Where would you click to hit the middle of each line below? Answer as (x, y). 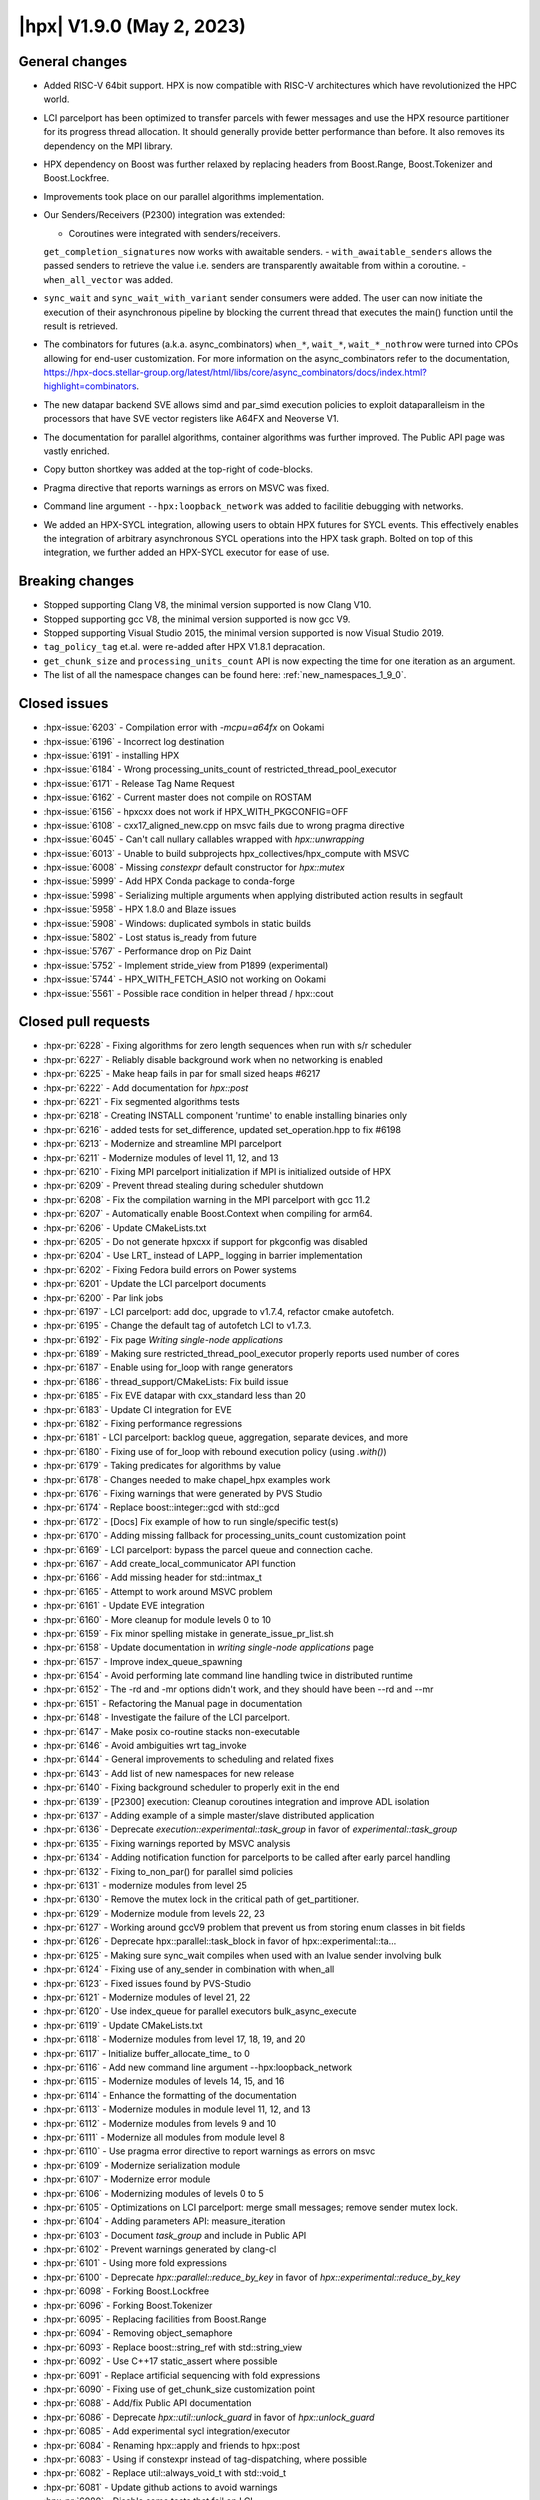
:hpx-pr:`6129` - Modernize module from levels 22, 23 (154, 1913)
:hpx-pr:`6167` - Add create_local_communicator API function (170, 1563)
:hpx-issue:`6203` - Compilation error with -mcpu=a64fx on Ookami (184, 727)
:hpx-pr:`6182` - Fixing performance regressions (143, 1424)
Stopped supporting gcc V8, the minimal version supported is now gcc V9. (197, 619)
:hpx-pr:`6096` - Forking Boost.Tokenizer (128, 2305)
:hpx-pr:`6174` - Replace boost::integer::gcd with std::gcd (161, 1507)
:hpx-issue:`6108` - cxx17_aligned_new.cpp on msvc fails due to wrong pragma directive (224, 825)
